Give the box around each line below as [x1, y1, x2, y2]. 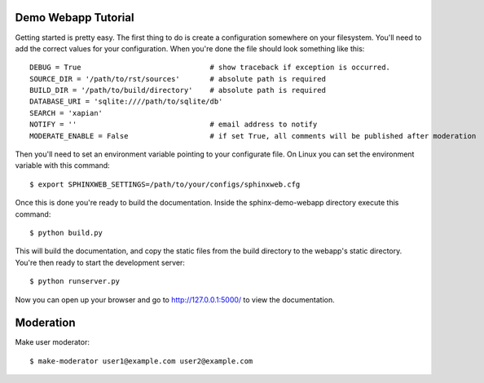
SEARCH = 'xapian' [29, 108, 103, 117]
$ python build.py [29, 228, 103, 237]
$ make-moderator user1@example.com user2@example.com [29, 356, 253, 366]
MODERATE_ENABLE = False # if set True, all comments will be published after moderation [29, 131, 477, 140]
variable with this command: [15, 161, 110, 170]
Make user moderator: [15, 337, 90, 347]
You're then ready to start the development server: [15, 258, 185, 267]
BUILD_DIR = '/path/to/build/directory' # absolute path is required [29, 86, 326, 95]
